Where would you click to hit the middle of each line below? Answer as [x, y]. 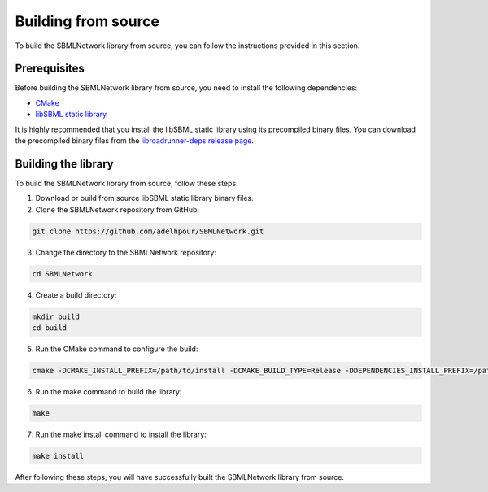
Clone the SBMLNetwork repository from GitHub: [117, 209]
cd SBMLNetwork [62, 274]
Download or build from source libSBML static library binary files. [144, 198]
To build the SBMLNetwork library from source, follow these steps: [127, 183]
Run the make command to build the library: [109, 391]
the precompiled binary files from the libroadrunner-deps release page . [135, 141]
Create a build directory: [76, 295]
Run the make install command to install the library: [121, 434]
